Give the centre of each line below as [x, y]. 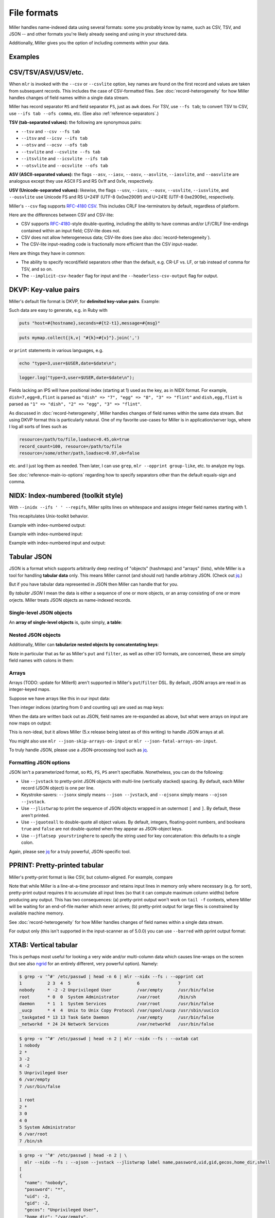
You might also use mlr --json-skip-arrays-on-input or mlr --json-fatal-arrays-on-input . [113, 741]
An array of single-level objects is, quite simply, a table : [66, 622]
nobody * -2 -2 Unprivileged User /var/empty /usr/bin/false [117, 990]
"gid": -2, [37, 1203]
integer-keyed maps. [30, 689]
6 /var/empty [35, 1080]
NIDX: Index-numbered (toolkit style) [66, 495]
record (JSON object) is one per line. [58, 788]
